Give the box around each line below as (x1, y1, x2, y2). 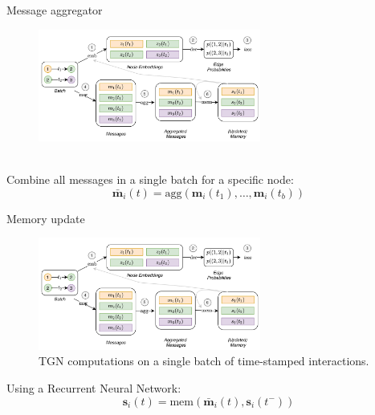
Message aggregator (6, 2, 103, 18)
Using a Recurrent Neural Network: (6, 379, 181, 396)
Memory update (6, 210, 85, 226)
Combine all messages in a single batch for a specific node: (6, 171, 294, 188)
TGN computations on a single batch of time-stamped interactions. (39, 352, 369, 369)
